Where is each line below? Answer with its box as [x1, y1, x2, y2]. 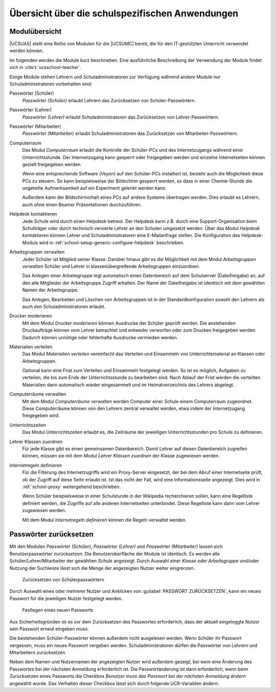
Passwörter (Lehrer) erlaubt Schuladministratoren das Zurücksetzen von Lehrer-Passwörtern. [22, 114, 220, 120]
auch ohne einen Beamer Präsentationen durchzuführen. [22, 201, 142, 207]
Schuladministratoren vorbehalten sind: [9, 81, 93, 87]
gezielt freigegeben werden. [22, 161, 82, 167]
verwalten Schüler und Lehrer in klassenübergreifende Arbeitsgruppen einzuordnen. [22, 263, 200, 269]
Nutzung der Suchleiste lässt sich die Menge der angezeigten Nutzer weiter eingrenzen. [9, 565, 195, 571]
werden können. [9, 48, 44, 54]
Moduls [22, 239, 38, 245]
